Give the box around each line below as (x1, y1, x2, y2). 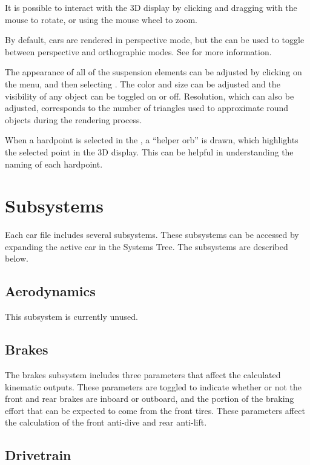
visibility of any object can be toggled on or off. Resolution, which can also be (5, 89, 294, 102)
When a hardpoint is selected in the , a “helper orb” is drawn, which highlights (5, 134, 298, 146)
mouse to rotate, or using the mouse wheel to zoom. (5, 13, 197, 25)
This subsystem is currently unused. (5, 310, 138, 323)
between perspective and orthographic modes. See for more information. (5, 45, 272, 58)
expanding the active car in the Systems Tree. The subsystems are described (5, 240, 288, 253)
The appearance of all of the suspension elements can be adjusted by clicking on (5, 66, 302, 78)
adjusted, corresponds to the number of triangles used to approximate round (5, 101, 289, 114)
